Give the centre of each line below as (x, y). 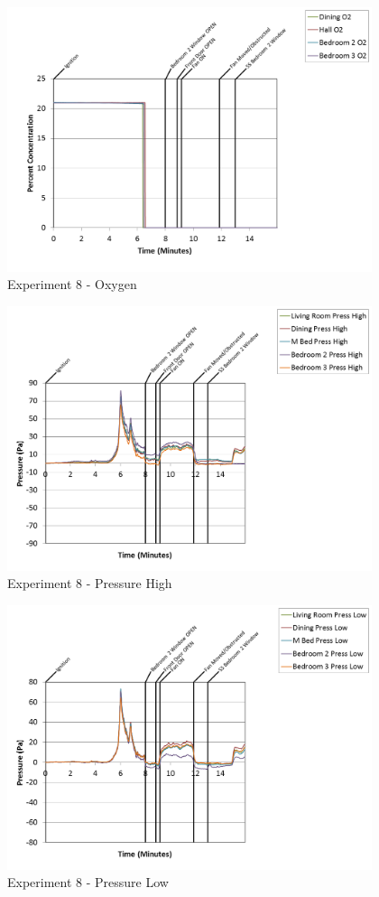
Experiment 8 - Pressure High (90, 583)
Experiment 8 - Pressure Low (88, 882)
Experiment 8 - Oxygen (72, 284)
